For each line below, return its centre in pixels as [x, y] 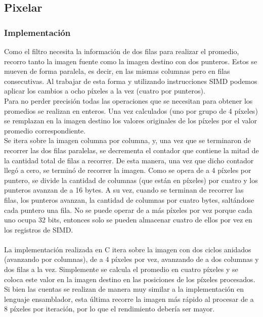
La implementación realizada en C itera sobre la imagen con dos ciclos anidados [128, 249]
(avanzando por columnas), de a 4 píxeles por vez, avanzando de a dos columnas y [131, 259]
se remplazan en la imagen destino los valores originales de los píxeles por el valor [131, 121]
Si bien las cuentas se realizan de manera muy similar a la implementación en [124, 289]
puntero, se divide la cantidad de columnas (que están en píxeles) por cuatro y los [131, 180]
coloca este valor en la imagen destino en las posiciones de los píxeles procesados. [130, 279]
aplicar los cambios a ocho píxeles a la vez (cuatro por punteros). [105, 91]
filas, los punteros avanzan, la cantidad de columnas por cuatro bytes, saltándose [129, 199]
